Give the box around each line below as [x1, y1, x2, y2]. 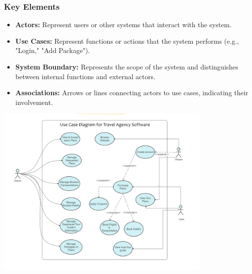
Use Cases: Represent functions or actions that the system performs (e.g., [15, 35, 239, 46]
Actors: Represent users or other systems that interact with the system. [15, 19, 232, 30]
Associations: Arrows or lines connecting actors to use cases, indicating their [15, 87, 249, 98]
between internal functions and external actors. [15, 71, 155, 81]
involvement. [15, 97, 53, 107]
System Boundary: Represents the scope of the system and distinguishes [15, 62, 238, 71]
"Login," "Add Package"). [15, 45, 90, 55]
